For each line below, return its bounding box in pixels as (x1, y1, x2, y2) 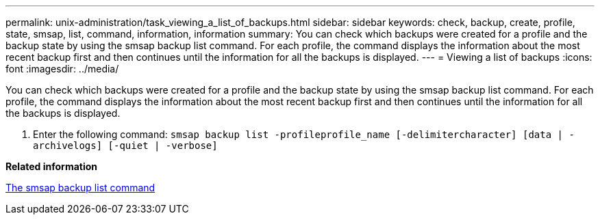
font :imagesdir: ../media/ (5, 63, 119, 74)
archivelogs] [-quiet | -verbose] (33, 140, 218, 151)
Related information (5, 161, 98, 172)
